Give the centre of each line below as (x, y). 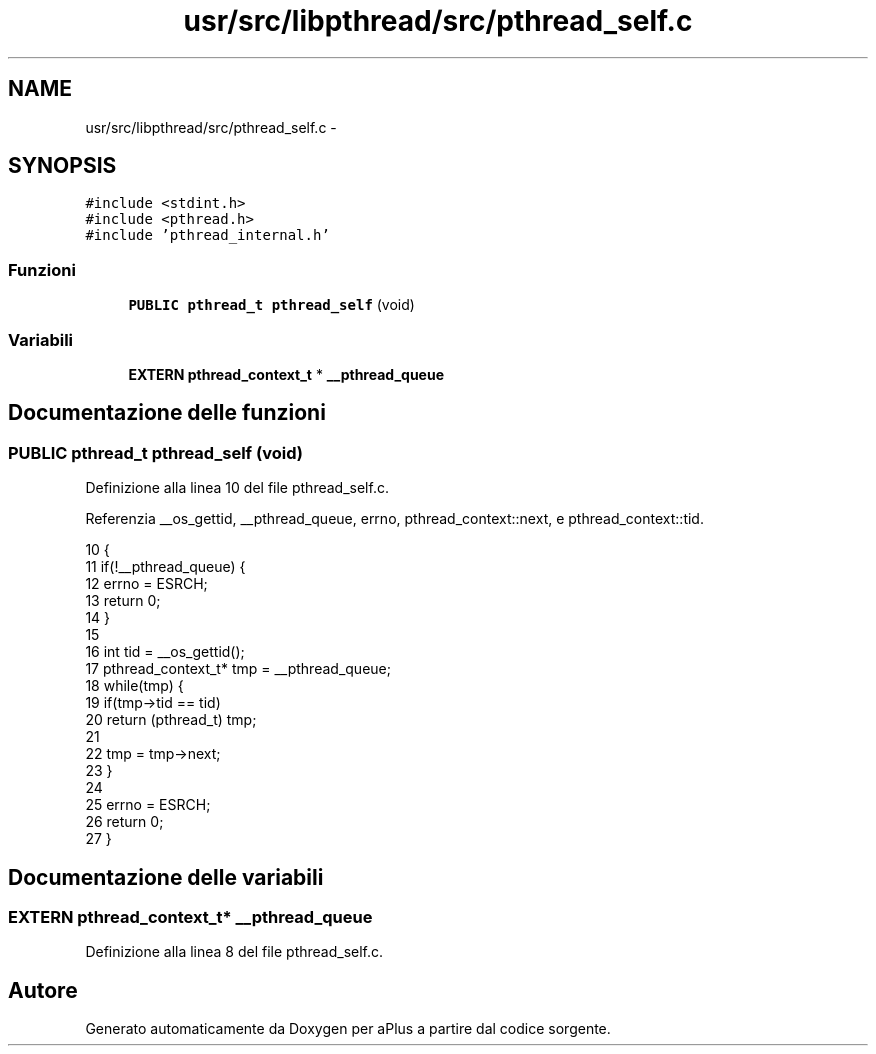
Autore (43, 990)
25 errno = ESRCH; (148, 805)
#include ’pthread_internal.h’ (207, 235)
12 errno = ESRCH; (146, 584)
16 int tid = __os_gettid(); (165, 652)
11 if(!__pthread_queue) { (165, 567)
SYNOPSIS (62, 166)
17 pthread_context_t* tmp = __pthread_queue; (238, 669)
